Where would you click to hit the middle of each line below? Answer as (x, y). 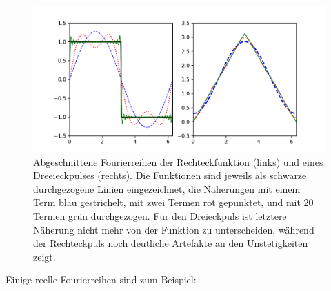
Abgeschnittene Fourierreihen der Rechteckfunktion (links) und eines (178, 161)
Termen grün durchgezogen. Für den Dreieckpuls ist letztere (160, 215)
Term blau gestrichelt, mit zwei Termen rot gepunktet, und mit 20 (173, 202)
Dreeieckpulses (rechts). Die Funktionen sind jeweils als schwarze (170, 175)
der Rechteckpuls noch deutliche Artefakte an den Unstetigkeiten (171, 243)
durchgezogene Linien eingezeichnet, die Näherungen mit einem (167, 188)
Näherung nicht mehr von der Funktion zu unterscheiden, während (174, 229)
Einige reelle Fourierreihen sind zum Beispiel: (101, 280)
